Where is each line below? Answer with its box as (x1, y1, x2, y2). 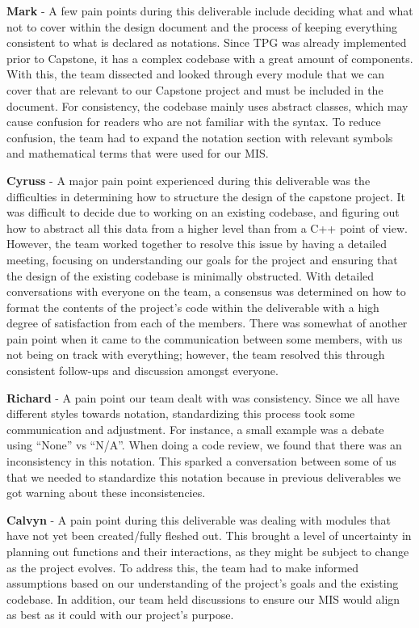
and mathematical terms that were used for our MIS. (6, 145, 269, 162)
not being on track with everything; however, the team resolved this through (6, 346, 385, 363)
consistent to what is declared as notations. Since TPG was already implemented (6, 34, 407, 51)
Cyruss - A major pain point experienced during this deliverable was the (6, 171, 371, 188)
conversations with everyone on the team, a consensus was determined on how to (6, 283, 406, 300)
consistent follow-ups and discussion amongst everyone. (6, 362, 279, 379)
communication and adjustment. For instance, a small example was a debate (6, 420, 384, 437)
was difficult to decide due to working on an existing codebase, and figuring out (6, 204, 400, 221)
